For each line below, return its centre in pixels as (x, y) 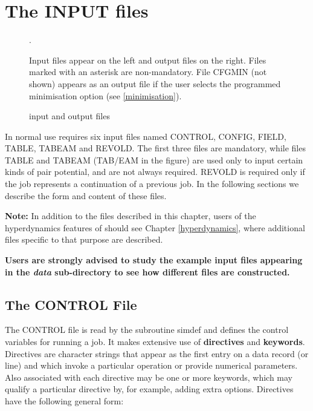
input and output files (69, 116)
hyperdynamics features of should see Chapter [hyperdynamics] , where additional (155, 227)
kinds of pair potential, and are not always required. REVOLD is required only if (155, 172)
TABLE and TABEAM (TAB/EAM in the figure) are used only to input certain (154, 159)
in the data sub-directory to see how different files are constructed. (147, 271)
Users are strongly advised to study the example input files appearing (154, 260)
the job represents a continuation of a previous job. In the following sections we (152, 184)
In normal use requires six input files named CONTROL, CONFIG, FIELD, (146, 136)
